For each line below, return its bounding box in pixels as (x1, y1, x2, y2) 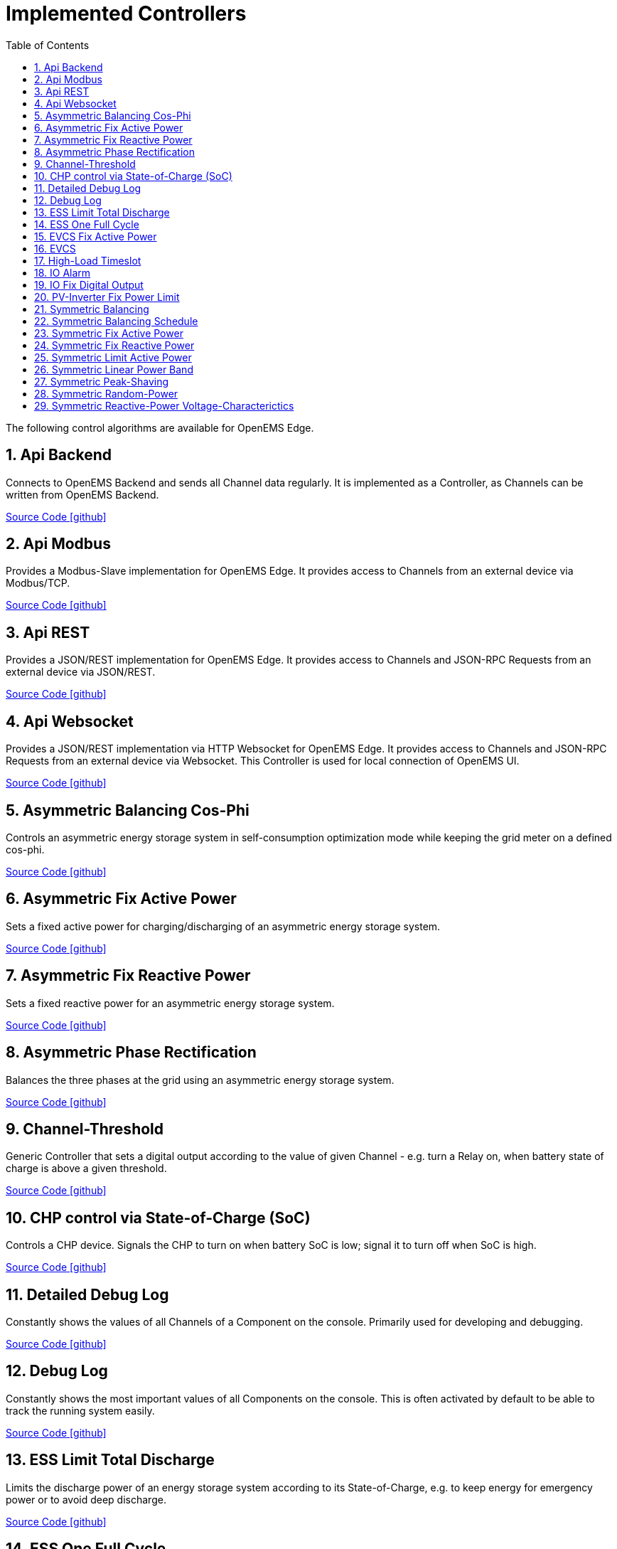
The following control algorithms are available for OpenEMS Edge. (6, 421, 314, 434)
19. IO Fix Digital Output (34, 278, 144, 291)
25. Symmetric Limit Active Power (34, 351, 192, 363)
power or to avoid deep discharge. (6, 1493, 166, 1506)
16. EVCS (34, 242, 76, 255)
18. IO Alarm (34, 266, 91, 279)
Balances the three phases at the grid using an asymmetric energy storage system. (6, 1073, 395, 1086)
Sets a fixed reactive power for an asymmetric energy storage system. (6, 996, 335, 1009)
